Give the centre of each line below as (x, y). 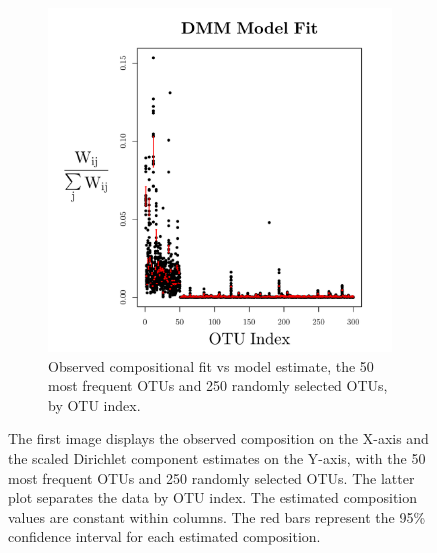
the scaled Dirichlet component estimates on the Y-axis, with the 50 (217, 457)
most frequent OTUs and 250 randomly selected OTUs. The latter (211, 477)
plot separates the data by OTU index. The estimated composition (213, 497)
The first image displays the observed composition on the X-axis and (218, 438)
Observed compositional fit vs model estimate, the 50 (211, 365)
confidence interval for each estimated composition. (164, 536)
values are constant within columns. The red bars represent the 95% (217, 516)
